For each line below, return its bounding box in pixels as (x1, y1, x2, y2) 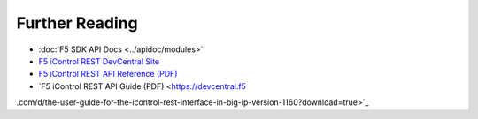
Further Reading (16, 13, 138, 33)
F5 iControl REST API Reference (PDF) (38, 69, 178, 79)
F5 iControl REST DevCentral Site (38, 56, 159, 66)
